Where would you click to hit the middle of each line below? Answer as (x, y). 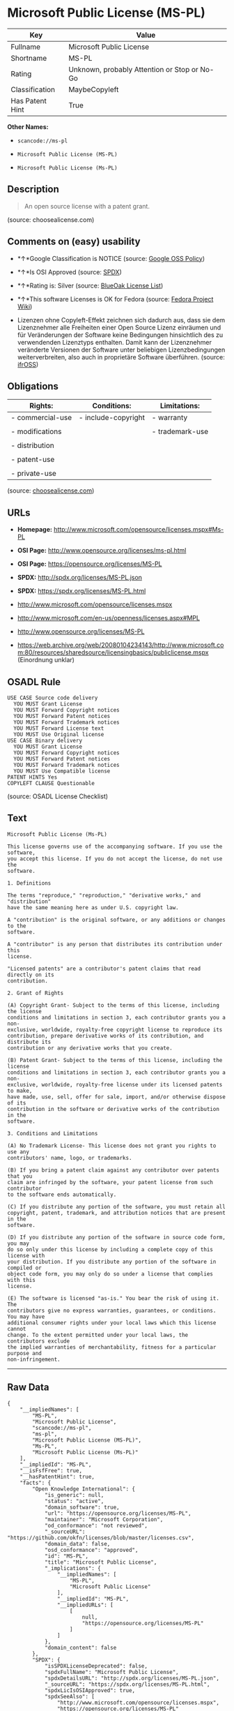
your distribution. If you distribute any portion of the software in (112, 1262)
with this (22, 1280)
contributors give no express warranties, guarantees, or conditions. (112, 1310)
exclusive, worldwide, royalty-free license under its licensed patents (115, 1084)
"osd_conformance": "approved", (91, 1550)
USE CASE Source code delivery (53, 698)
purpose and (24, 1353)
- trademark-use (180, 432)
